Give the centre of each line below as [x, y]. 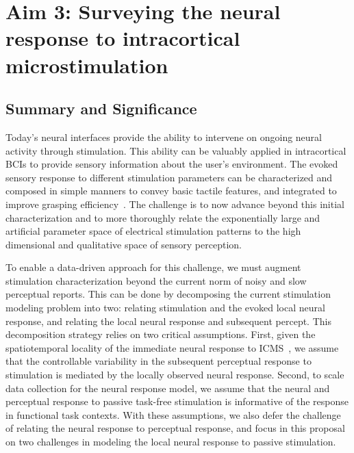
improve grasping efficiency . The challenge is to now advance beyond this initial [175, 204]
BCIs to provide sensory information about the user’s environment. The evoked [172, 164]
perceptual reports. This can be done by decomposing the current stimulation [168, 294]
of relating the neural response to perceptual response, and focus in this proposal [175, 428]
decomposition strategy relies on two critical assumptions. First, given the [161, 334]
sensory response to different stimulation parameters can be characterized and [169, 177]
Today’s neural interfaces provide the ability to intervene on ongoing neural [164, 137]
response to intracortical [123, 38]
